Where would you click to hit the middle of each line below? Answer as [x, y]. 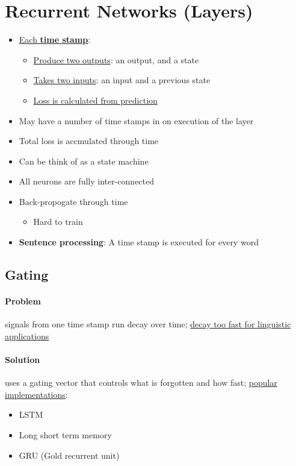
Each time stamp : [55, 39]
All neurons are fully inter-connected [87, 181]
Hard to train [58, 222]
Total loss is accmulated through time [89, 141]
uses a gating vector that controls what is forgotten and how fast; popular [141, 383]
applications [27, 335]
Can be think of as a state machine [84, 161]
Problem [23, 301]
